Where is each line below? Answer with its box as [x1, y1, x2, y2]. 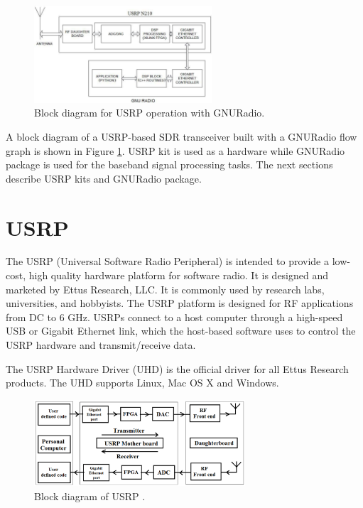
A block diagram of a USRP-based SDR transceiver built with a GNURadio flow [6, 129, 357, 144]
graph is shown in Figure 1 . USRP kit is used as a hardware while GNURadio [6, 143, 345, 158]
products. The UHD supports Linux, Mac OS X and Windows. [6, 375, 279, 390]
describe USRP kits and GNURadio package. [6, 171, 202, 185]
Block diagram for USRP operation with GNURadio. [34, 105, 265, 120]
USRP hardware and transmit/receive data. [6, 337, 196, 352]
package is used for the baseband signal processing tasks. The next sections [6, 157, 333, 172]
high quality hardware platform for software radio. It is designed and [28, 268, 329, 283]
